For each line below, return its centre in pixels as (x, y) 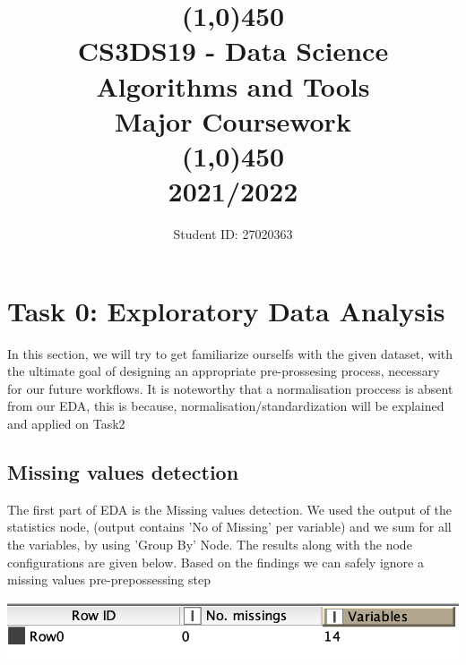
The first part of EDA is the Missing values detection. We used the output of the (229, 509)
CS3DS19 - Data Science (233, 51)
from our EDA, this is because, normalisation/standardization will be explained (226, 406)
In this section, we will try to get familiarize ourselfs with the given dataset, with (230, 353)
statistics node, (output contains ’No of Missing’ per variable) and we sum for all (229, 527)
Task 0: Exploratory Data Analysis (226, 310)
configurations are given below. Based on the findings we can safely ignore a (216, 562)
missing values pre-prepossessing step (109, 580)
